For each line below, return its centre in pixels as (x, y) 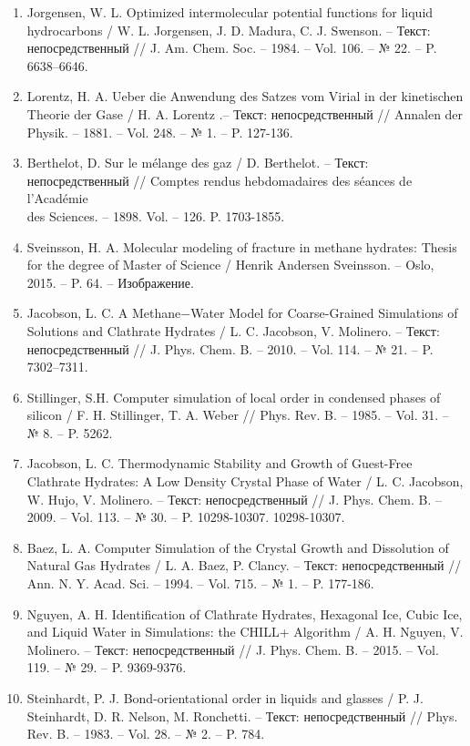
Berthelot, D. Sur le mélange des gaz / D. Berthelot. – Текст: (198, 163)
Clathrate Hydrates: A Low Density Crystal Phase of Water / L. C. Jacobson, (245, 481)
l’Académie (57, 198)
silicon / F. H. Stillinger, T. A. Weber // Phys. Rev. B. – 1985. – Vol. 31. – (238, 415)
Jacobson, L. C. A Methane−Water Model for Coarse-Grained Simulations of (242, 313)
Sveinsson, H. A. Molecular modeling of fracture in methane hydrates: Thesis (242, 246)
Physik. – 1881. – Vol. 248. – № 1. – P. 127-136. (160, 132)
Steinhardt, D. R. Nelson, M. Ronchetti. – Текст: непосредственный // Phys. (242, 715)
